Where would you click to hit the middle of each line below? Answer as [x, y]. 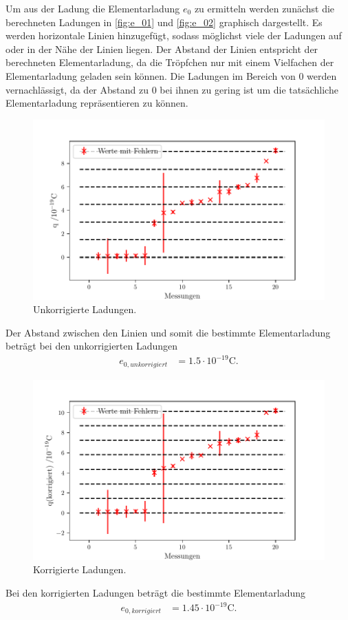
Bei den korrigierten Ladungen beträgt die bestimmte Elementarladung [156, 592]
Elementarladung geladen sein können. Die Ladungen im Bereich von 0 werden [171, 75]
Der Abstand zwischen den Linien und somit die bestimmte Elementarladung [168, 332]
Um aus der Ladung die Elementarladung [93, 8]
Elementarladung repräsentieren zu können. [97, 103]
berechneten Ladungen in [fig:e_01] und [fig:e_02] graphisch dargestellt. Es [164, 22]
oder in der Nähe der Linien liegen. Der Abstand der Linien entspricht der [162, 49]
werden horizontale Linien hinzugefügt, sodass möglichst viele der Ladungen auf [174, 35]
